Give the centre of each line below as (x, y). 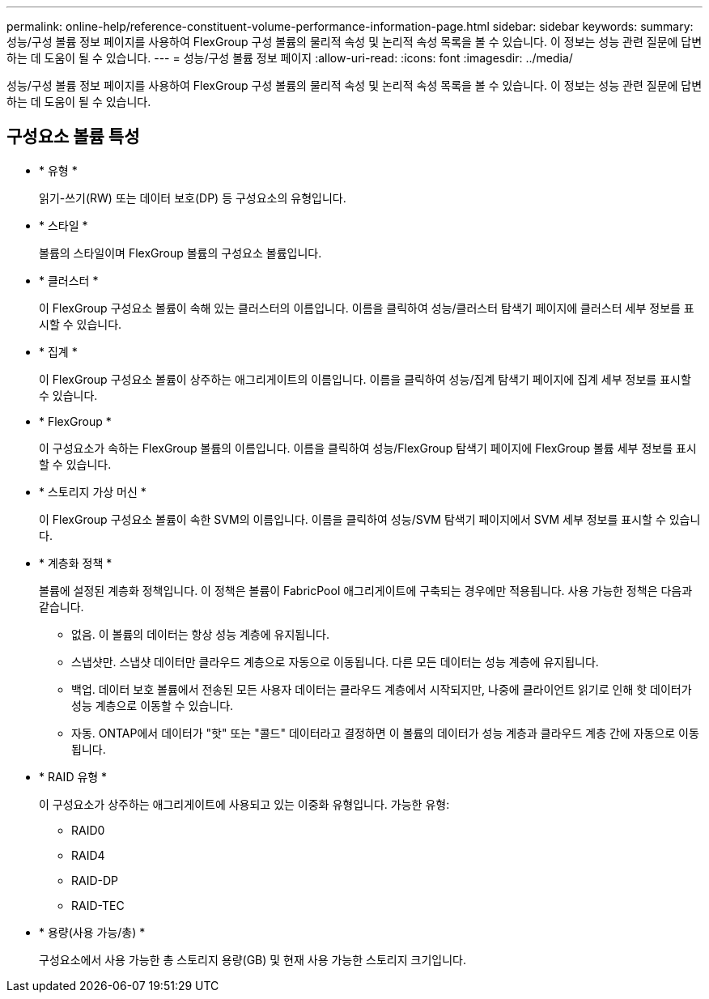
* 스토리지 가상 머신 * (93, 491)
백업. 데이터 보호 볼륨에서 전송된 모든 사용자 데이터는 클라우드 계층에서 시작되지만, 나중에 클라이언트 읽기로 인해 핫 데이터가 (382, 689)
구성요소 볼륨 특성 (73, 137)
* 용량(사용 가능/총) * (92, 932)
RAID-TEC (98, 905)
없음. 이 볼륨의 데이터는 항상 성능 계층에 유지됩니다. (200, 634)
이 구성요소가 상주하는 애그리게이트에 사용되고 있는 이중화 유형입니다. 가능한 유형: (244, 804)
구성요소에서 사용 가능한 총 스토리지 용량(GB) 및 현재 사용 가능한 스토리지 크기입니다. (253, 959)
